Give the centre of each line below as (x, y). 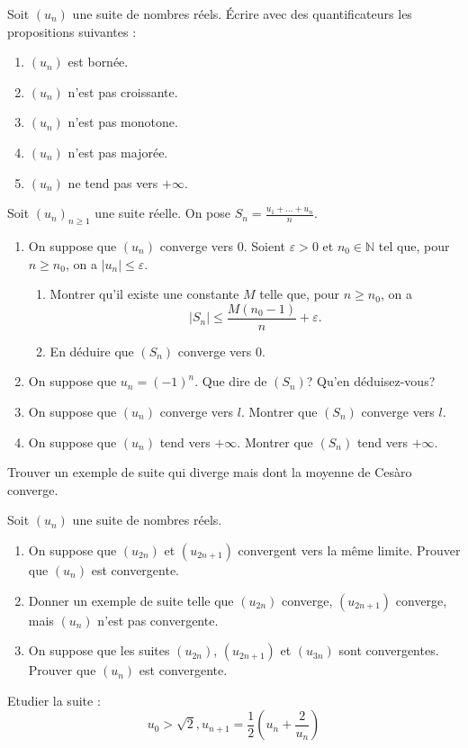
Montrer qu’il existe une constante (144, 294)
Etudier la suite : (54, 700)
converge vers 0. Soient (223, 245)
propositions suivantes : (72, 31)
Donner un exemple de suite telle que (131, 600)
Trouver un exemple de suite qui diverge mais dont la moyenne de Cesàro (210, 472)
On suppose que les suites (99, 650)
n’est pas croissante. (123, 91)
